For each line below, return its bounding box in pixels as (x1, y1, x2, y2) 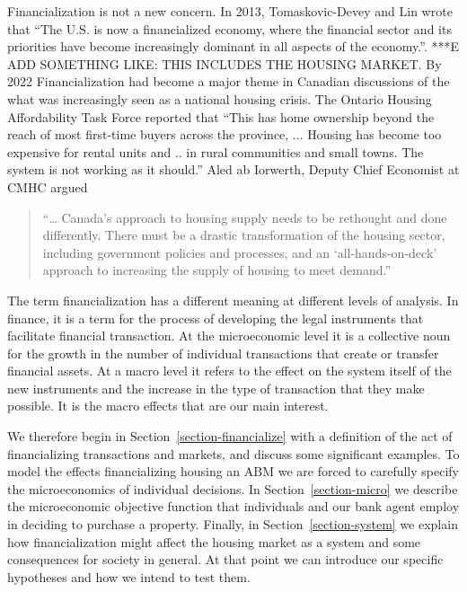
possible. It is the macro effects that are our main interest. (7, 396, 329, 415)
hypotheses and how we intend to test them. (7, 567, 251, 586)
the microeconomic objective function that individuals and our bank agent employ (7, 497, 460, 516)
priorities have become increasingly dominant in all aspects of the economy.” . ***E (7, 37, 460, 56)
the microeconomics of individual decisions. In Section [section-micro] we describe (7, 479, 458, 498)
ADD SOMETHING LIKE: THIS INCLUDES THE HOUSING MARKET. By (7, 54, 442, 73)
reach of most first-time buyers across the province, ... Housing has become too (7, 125, 442, 144)
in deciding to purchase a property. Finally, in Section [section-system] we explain (7, 515, 458, 534)
